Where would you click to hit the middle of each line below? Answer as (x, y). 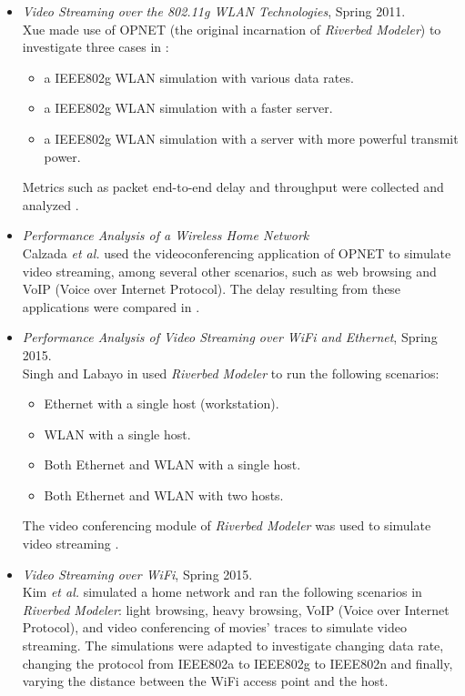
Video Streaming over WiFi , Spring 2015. (137, 574)
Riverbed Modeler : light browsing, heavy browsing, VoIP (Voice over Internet (236, 609)
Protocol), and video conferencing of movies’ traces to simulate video (214, 627)
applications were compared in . (111, 306)
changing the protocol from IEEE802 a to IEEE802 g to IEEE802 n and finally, (238, 663)
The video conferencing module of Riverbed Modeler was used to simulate (227, 525)
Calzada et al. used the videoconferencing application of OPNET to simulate (237, 252)
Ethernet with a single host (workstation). (162, 403)
